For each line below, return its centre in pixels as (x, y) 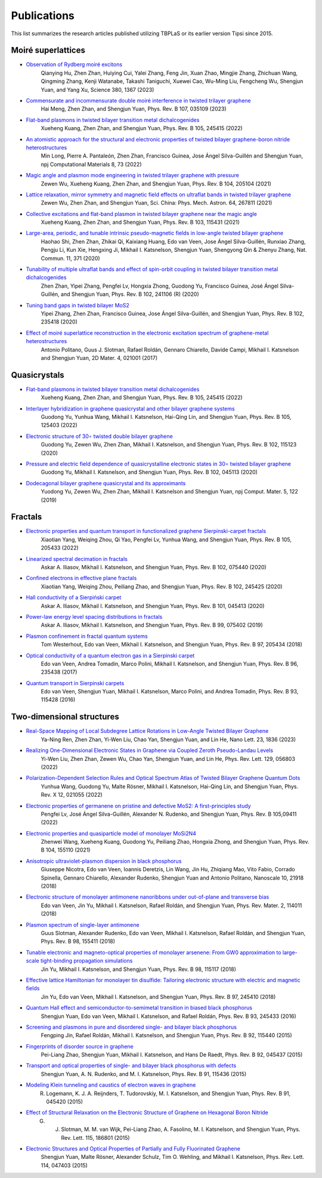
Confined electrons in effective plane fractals (81, 578)
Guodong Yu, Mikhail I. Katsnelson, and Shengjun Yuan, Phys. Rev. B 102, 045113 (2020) (149, 472)
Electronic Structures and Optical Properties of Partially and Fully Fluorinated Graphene (133, 1148)
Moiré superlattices (48, 50)
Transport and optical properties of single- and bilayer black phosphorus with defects (131, 1066)
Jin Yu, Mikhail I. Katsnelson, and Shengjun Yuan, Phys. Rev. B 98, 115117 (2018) (139, 969)
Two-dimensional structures (65, 717)
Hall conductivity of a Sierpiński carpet (74, 597)
